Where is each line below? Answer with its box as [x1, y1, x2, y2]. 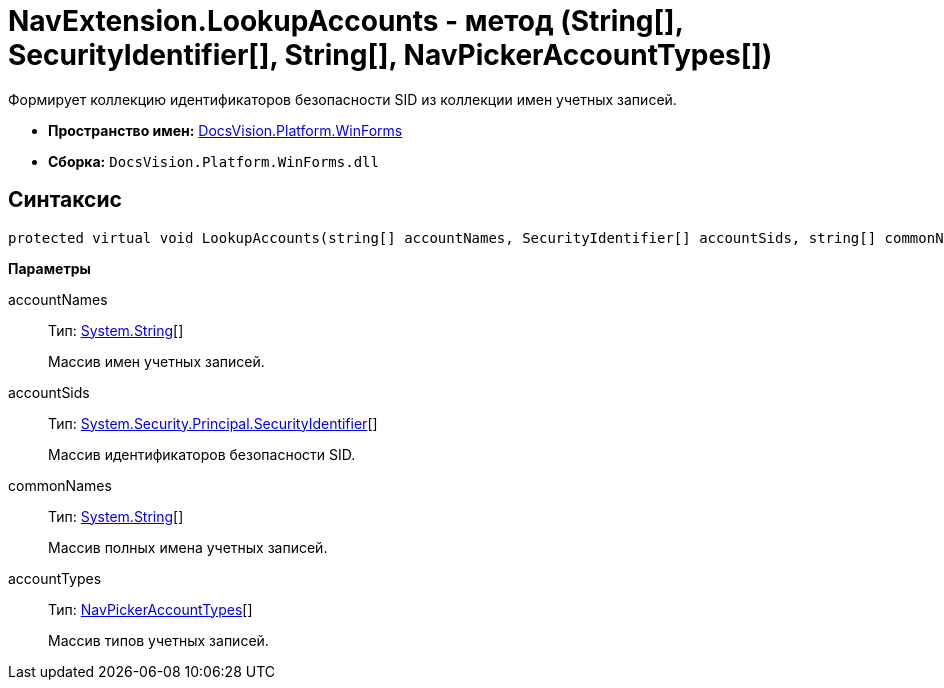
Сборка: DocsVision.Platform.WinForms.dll [48, 152, 379, 170]
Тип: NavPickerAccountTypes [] [48, 600, 253, 618]
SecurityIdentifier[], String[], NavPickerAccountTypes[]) [8, 38, 773, 72]
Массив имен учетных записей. [48, 352, 265, 370]
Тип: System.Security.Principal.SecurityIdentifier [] [48, 414, 378, 432]
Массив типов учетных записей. [48, 631, 269, 649]
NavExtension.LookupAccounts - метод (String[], [8, 4, 684, 38]
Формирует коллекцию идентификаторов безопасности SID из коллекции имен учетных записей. [8, 90, 677, 108]
